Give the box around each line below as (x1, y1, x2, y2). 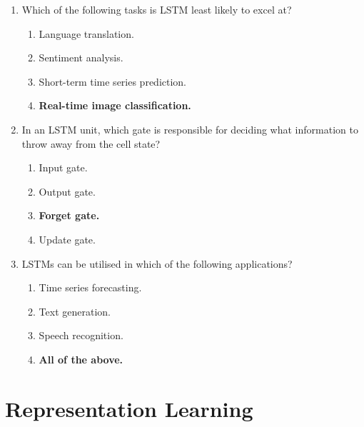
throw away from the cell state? (21, 136, 161, 151)
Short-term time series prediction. (39, 74, 187, 89)
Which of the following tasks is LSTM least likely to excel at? (21, 2, 292, 16)
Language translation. (39, 26, 134, 41)
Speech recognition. (39, 328, 123, 343)
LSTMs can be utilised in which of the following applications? (21, 256, 293, 271)
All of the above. (39, 351, 123, 366)
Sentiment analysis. (39, 50, 123, 65)
